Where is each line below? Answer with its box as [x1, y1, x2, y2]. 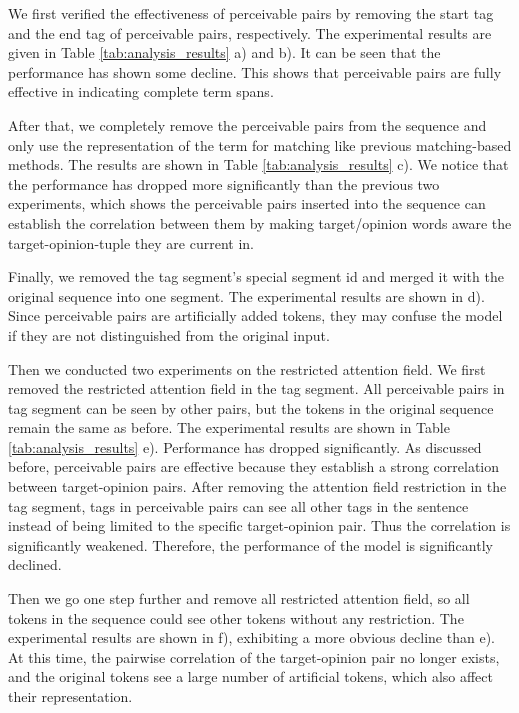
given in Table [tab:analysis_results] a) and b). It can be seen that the [8, 42, 441, 63]
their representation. [8, 686, 133, 706]
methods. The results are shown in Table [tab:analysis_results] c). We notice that [8, 154, 509, 175]
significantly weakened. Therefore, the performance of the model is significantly [8, 534, 493, 555]
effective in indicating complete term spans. [8, 81, 274, 102]
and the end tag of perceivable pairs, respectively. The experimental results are [8, 22, 492, 43]
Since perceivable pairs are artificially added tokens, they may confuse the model [8, 305, 503, 326]
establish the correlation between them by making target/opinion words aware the [8, 212, 512, 233]
